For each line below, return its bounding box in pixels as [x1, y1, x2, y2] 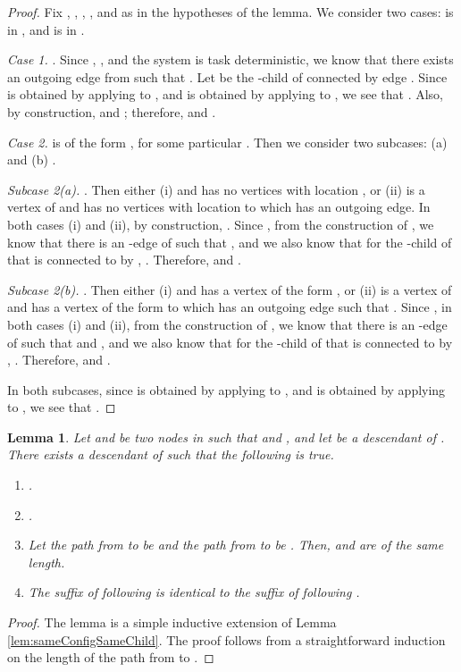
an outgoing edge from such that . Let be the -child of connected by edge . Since [7, 67, 448, 86]
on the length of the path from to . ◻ [7, 648, 214, 667]
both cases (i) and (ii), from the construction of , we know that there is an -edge [7, 315, 448, 333]
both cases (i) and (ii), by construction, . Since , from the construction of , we [7, 214, 434, 233]
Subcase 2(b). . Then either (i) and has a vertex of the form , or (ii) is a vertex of [7, 280, 452, 298]
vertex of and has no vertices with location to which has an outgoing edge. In [7, 197, 431, 216]
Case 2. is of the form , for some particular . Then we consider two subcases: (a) [7, 132, 448, 151]
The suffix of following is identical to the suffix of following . [28, 583, 360, 601]
